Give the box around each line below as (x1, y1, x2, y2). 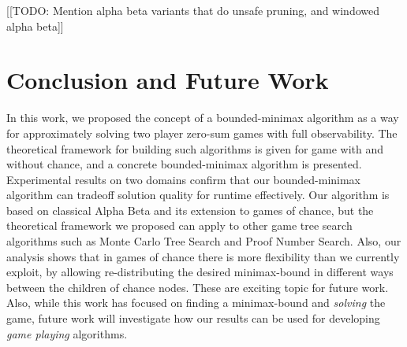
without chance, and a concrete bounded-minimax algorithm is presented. (6, 156, 362, 172)
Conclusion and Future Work (6, 64, 329, 96)
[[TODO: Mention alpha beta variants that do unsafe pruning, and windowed (6, 2, 380, 18)
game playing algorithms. (6, 325, 128, 341)
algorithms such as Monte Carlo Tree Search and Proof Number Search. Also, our (6, 233, 401, 249)
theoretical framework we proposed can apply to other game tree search (6, 217, 353, 234)
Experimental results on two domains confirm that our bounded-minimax (6, 171, 361, 187)
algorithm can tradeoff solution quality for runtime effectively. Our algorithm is (6, 186, 390, 203)
